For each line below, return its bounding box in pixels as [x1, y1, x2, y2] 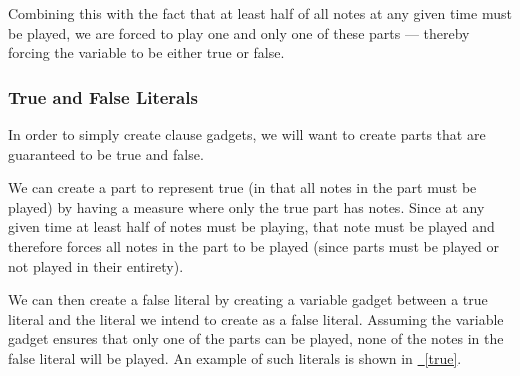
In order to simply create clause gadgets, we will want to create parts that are [8, 124, 486, 144]
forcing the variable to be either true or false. [8, 42, 285, 63]
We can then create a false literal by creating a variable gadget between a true [8, 289, 488, 310]
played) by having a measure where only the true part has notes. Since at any [8, 196, 485, 217]
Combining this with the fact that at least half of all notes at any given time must [8, 3, 512, 23]
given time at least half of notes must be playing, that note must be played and [8, 216, 495, 237]
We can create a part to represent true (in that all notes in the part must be [8, 177, 477, 198]
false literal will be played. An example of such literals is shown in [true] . [8, 347, 462, 368]
